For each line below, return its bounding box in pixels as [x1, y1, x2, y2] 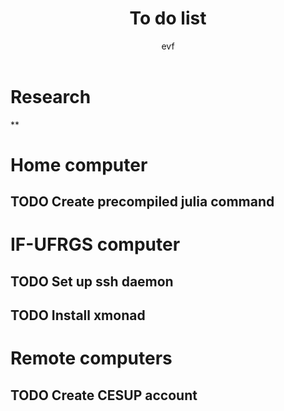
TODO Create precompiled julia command [10, 193, 275, 211]
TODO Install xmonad [10, 307, 146, 324]
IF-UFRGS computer [10, 233, 181, 256]
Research [10, 85, 92, 108]
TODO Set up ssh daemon [10, 273, 174, 290]
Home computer [10, 153, 148, 176]
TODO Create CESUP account [10, 387, 198, 404]
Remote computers [10, 347, 173, 370]
